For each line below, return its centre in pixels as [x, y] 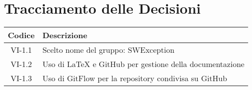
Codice [21, 35]
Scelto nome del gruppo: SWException [108, 50]
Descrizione [65, 35]
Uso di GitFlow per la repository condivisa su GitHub [135, 78]
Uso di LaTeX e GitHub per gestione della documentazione [143, 64]
